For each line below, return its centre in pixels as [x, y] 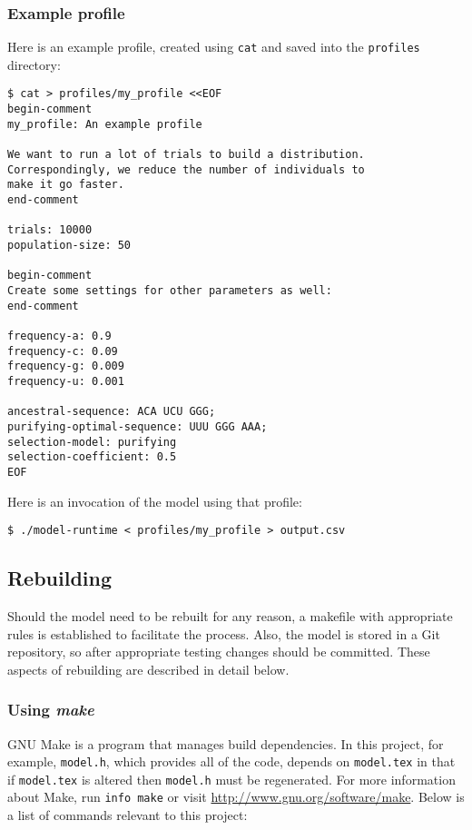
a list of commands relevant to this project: [128, 815]
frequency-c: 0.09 [63, 351]
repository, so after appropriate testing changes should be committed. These [219, 652]
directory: [34, 64]
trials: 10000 [50, 230]
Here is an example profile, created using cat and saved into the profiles [214, 47]
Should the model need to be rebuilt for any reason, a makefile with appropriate [230, 615]
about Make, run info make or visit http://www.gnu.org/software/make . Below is [236, 797]
